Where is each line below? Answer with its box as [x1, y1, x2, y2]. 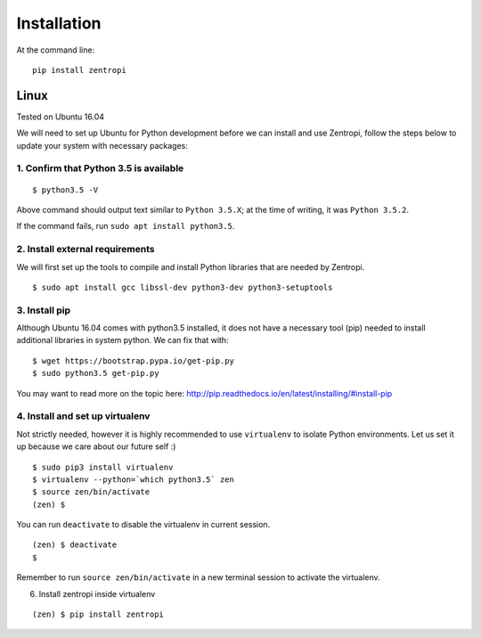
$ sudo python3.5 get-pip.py [32, 368, 159, 379]
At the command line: [16, 45, 95, 55]
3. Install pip [16, 304, 71, 316]
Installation [16, 13, 102, 33]
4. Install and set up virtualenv [16, 410, 151, 422]
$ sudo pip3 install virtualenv [32, 462, 174, 472]
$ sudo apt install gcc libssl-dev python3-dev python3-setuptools [32, 282, 333, 292]
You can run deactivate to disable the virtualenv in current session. [16, 519, 271, 530]
